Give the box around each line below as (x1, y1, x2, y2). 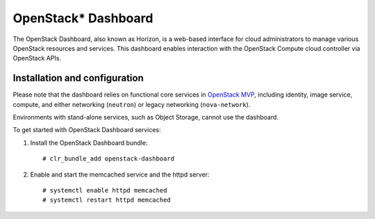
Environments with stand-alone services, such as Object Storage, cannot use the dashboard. (12, 113, 279, 122)
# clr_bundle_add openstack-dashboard (42, 155, 175, 163)
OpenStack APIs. (12, 54, 62, 63)
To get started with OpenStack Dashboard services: (12, 126, 161, 134)
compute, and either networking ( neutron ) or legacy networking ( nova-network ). (12, 100, 251, 108)
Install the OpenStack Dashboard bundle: (30, 138, 148, 147)
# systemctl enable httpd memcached (42, 186, 167, 194)
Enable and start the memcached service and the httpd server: (30, 170, 210, 179)
